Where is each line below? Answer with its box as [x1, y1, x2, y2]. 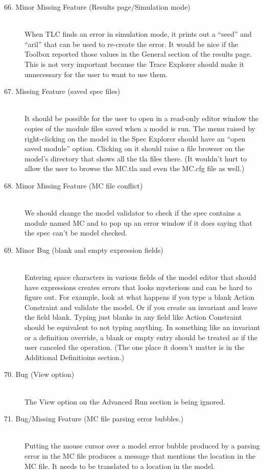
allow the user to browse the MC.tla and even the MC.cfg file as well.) [25, 163, 245, 174]
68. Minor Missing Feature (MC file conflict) [4, 180, 143, 191]
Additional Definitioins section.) [25, 351, 125, 362]
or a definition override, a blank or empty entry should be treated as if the [25, 332, 258, 342]
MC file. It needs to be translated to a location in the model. [25, 460, 215, 471]
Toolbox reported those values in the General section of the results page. [25, 49, 252, 59]
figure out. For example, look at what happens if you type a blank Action [25, 292, 255, 302]
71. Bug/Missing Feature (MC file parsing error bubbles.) [4, 413, 184, 424]
